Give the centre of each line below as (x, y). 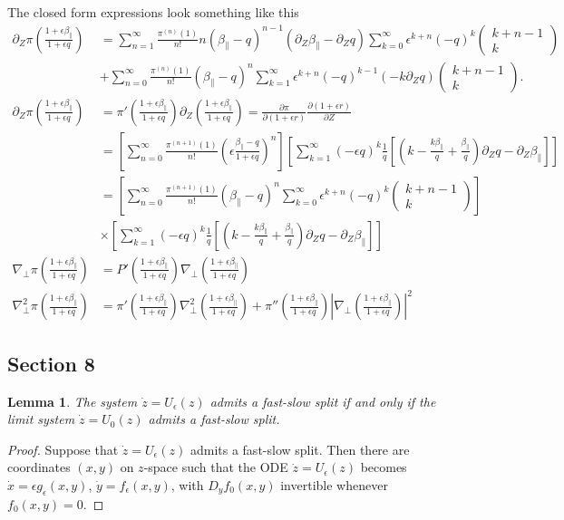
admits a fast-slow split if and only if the (323, 401)
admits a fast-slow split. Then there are (300, 449)
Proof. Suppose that (63, 449)
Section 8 (51, 363)
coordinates (39, 467)
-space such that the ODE (216, 467)
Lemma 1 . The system (73, 401)
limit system (41, 419)
